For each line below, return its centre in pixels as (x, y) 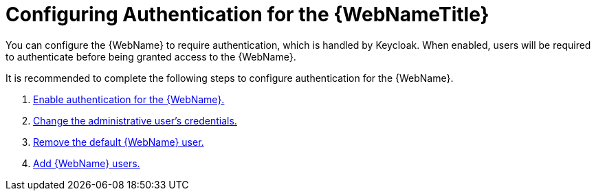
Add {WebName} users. (87, 163)
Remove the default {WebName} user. (119, 142)
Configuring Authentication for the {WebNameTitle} (247, 14)
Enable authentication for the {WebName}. (129, 99)
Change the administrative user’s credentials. (135, 120)
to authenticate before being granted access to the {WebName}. (151, 56)
